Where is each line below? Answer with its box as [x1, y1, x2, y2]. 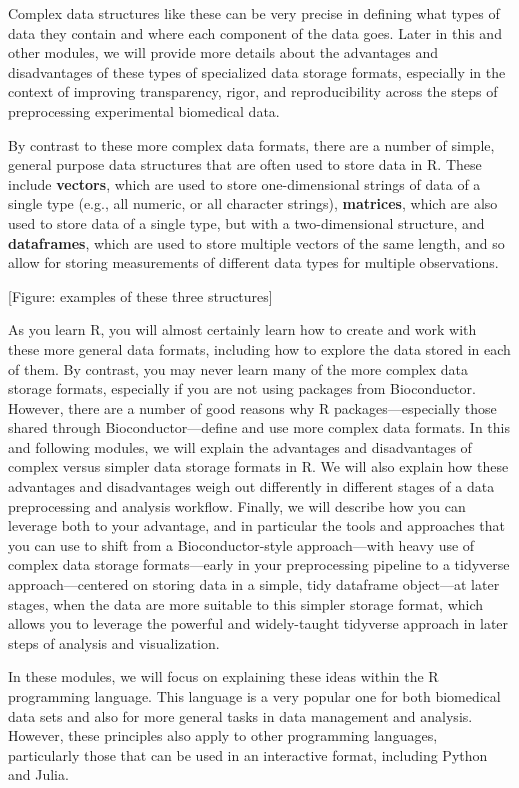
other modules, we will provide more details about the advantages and [8, 42, 439, 63]
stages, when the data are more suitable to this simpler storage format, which [8, 593, 484, 614]
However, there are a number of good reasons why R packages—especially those [8, 397, 497, 418]
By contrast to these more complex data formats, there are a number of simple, [8, 134, 495, 155]
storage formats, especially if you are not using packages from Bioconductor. [8, 378, 476, 399]
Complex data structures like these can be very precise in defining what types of [8, 3, 500, 23]
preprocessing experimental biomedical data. [8, 100, 280, 121]
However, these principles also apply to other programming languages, [8, 725, 438, 746]
